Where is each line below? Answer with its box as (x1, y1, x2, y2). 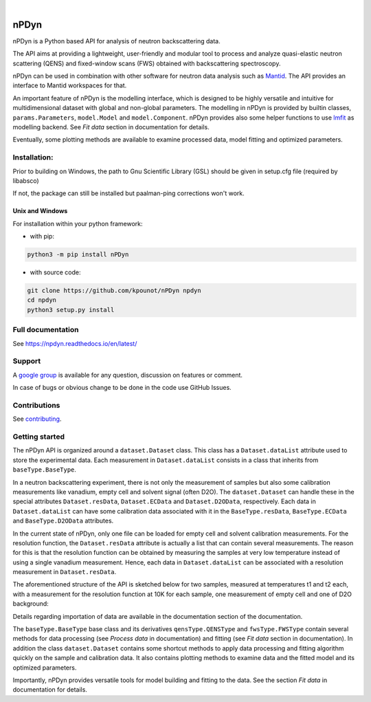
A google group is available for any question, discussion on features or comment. (12, 371, 243, 379)
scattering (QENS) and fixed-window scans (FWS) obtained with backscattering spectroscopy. (12, 59, 281, 67)
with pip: (30, 232, 55, 241)
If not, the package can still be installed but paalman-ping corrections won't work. (12, 189, 245, 197)
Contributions (12, 400, 60, 410)
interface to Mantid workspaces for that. (12, 81, 127, 89)
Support (12, 356, 41, 366)
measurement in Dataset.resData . (12, 568, 117, 576)
